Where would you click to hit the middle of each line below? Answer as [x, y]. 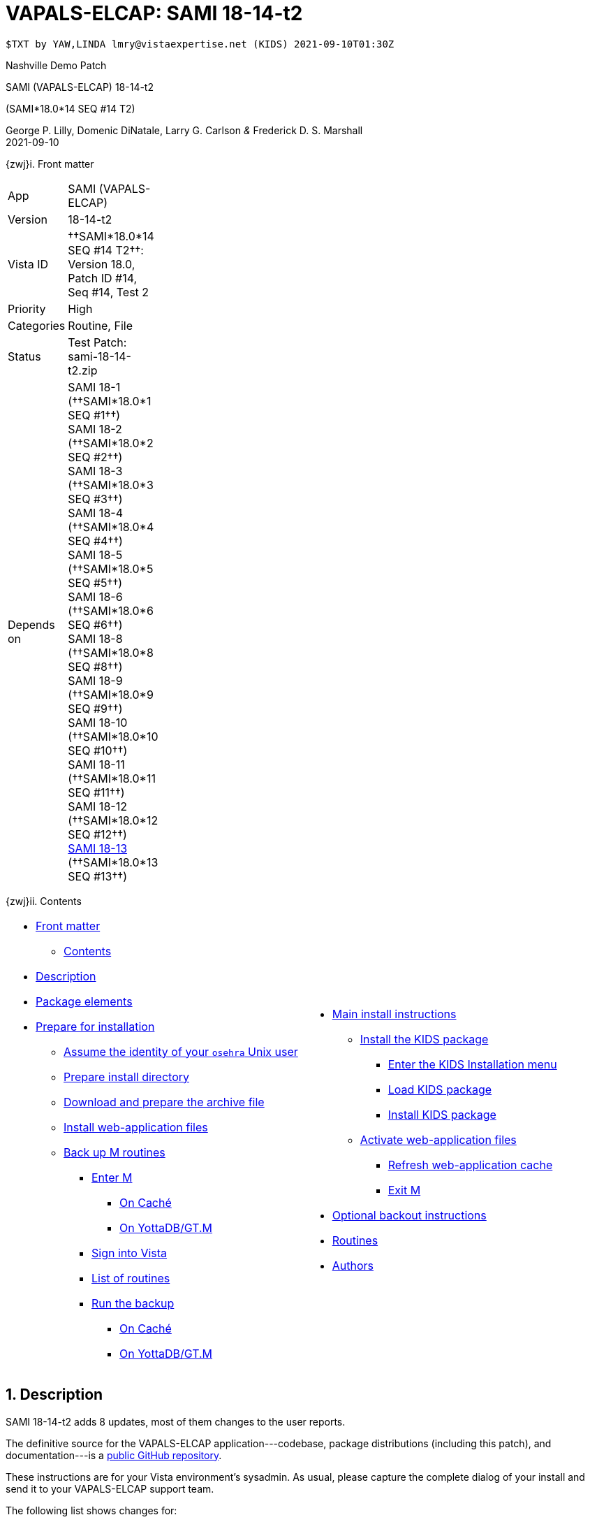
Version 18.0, [102, 264]
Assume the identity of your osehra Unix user [181, 1051]
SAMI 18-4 [95, 513]
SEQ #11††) [96, 792]
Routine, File [100, 325]
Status [24, 356]
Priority [27, 309]
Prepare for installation [95, 1026]
